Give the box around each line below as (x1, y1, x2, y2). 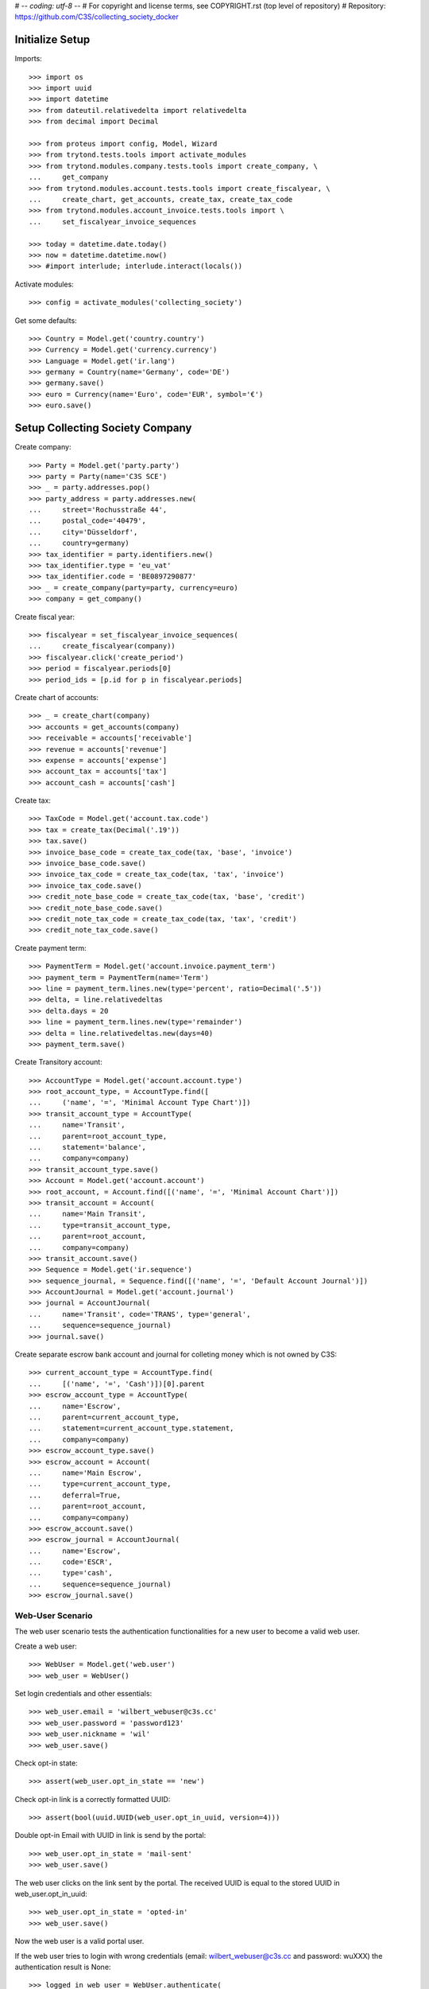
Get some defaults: (14, 315, 77, 325)
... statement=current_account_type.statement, (29, 1424, 234, 1433)
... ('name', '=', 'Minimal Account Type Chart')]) (29, 1098, 251, 1107)
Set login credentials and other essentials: (14, 1688, 153, 1698)
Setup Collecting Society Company (14, 422, 192, 435)
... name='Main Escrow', (29, 1468, 142, 1477)
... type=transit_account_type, (29, 1220, 172, 1229)
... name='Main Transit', (29, 1209, 147, 1219)
